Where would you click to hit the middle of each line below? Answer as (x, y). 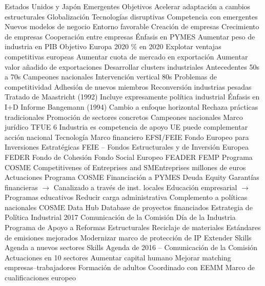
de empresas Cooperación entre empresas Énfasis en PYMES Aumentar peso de (130, 36)
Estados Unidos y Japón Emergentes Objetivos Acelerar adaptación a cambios (128, 6)
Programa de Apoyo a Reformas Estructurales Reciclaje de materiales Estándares (133, 227)
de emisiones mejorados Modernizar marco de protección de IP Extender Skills (128, 237)
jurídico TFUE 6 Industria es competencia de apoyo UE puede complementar (126, 127)
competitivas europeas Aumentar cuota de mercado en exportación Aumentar (126, 56)
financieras (21, 187)
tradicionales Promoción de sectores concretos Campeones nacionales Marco (124, 117)
